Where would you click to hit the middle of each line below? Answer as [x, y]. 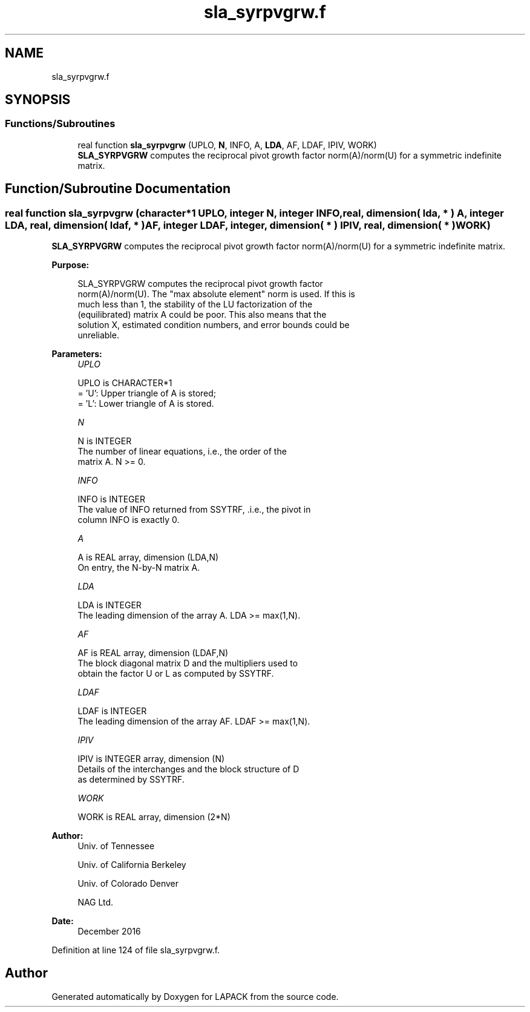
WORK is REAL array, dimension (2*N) [154, 817]
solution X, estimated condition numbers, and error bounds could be [214, 325]
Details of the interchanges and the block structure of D [188, 769]
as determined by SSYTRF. [131, 780]
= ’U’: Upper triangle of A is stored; [147, 393]
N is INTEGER [105, 441]
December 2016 [109, 931]
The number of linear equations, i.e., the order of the [182, 452]
